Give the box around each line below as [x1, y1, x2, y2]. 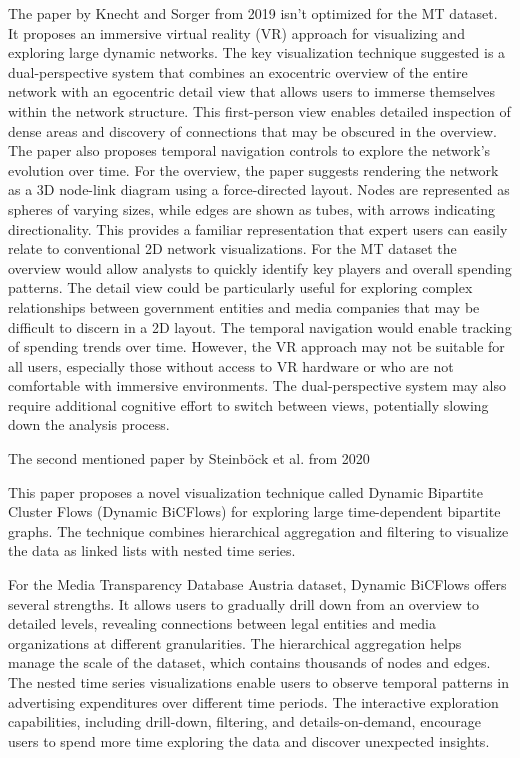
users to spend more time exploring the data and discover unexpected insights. [8, 730, 490, 751]
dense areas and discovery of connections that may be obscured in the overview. [8, 120, 497, 141]
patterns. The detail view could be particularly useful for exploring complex [8, 277, 473, 298]
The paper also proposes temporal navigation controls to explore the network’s [8, 140, 491, 161]
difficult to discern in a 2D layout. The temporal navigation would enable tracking [8, 316, 512, 337]
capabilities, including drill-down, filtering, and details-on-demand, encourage [8, 711, 481, 732]
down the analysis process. [8, 414, 170, 435]
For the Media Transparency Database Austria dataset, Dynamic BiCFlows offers [8, 574, 507, 595]
